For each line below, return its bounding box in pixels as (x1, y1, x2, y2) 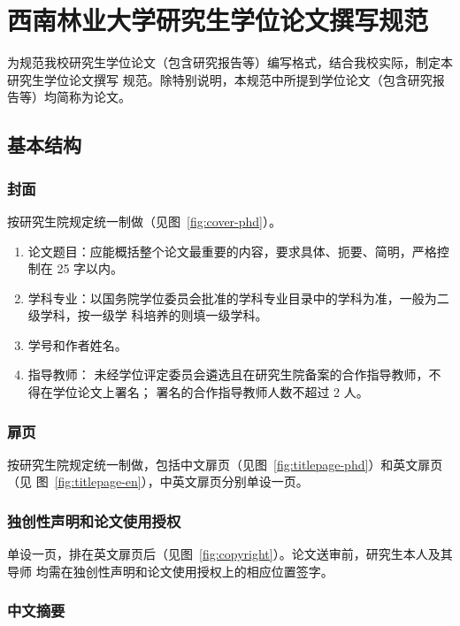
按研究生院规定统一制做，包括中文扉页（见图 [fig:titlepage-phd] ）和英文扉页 (7, 454, 443, 473)
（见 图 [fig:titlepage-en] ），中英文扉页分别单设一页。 (7, 472, 309, 491)
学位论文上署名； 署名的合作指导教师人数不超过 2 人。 (52, 383, 369, 401)
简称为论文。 (56, 88, 131, 106)
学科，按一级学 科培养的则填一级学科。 (40, 306, 268, 324)
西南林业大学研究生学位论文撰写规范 (7, 2, 429, 38)
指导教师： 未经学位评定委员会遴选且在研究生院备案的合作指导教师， (27, 365, 429, 384)
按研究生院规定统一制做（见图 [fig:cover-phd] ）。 (7, 211, 282, 230)
